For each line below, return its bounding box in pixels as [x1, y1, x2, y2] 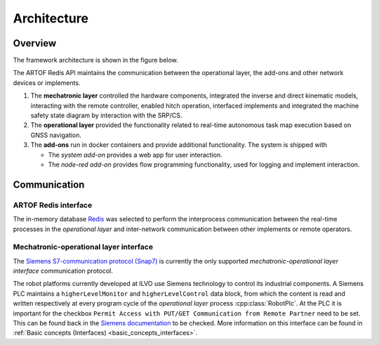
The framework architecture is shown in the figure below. [13, 56, 178, 65]
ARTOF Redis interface [13, 200, 93, 210]
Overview [13, 37, 57, 49]
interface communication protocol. [13, 267, 114, 275]
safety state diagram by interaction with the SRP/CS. [30, 111, 182, 119]
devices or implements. [13, 78, 81, 87]
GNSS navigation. [30, 131, 82, 139]
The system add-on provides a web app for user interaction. [48, 150, 222, 159]
